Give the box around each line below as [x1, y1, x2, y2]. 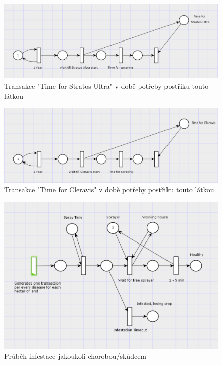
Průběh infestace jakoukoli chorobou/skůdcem [4, 351, 147, 361]
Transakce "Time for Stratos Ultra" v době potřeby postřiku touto [4, 80, 209, 91]
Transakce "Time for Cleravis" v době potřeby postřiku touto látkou [4, 184, 214, 195]
